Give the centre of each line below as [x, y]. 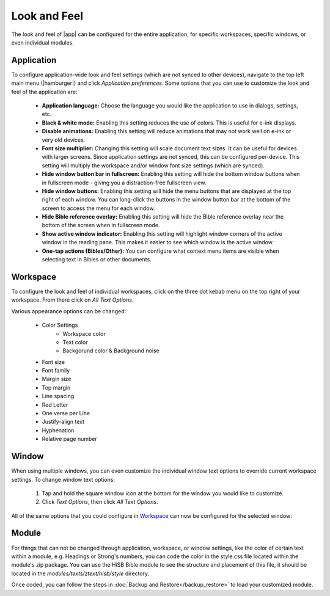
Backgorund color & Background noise [111, 351]
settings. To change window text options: [63, 479]
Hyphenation [58, 430]
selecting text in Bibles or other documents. [97, 260]
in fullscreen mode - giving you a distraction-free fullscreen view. [124, 183]
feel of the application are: [44, 92]
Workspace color [84, 333]
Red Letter [55, 405]
